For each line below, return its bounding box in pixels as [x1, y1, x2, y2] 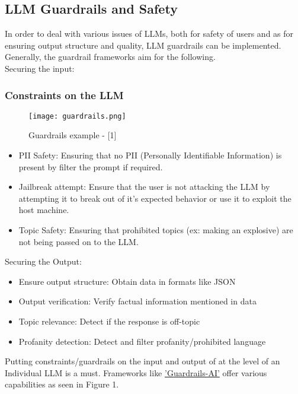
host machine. [18, 204, 69, 216]
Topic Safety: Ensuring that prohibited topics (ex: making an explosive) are [18, 224, 293, 236]
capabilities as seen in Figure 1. [5, 378, 119, 390]
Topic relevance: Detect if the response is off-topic [18, 314, 200, 327]
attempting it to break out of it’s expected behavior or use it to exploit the [18, 192, 291, 204]
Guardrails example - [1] [28, 129, 117, 141]
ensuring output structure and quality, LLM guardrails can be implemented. [5, 39, 281, 51]
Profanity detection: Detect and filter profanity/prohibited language [18, 335, 266, 347]
